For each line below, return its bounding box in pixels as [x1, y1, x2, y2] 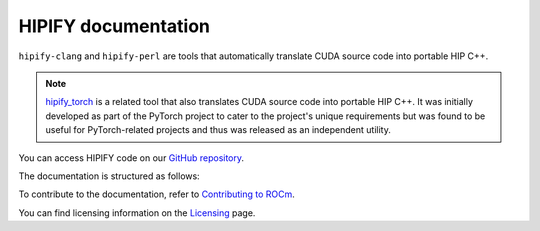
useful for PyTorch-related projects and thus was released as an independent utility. [45, 124, 392, 136]
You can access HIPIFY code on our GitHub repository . [18, 151, 245, 164]
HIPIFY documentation [18, 15, 210, 37]
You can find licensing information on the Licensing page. [18, 206, 256, 219]
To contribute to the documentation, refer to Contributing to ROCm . [18, 188, 295, 200]
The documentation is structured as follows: [18, 170, 200, 182]
